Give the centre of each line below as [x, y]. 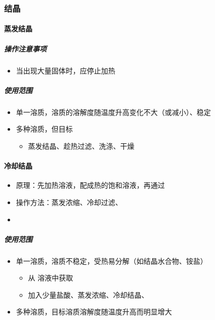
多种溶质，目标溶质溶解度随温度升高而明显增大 [94, 312]
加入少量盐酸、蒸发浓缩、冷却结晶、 [88, 294]
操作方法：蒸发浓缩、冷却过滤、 [69, 202]
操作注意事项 [25, 48]
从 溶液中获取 [51, 278]
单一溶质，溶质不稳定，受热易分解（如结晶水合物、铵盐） [112, 261]
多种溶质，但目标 [44, 129]
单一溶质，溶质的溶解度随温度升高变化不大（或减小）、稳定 [113, 112]
